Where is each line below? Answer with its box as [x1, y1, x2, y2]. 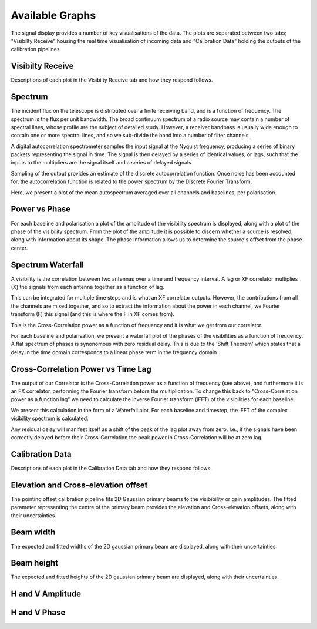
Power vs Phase [11, 204, 71, 214]
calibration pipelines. [11, 46, 62, 53]
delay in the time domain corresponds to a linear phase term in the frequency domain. [11, 348, 218, 355]
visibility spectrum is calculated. [11, 415, 89, 422]
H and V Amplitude [11, 589, 82, 599]
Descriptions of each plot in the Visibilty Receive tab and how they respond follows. [11, 76, 213, 83]
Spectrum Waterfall [11, 260, 85, 270]
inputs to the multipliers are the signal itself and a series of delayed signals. [11, 159, 193, 166]
